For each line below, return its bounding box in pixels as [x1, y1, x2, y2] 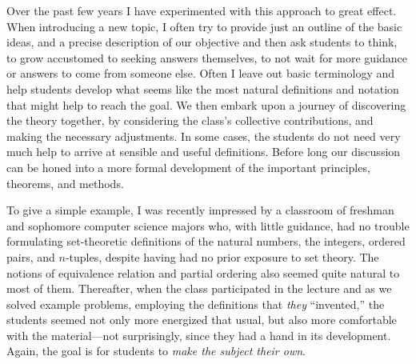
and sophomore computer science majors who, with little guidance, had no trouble [6, 217, 410, 234]
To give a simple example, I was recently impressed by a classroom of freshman [6, 202, 394, 218]
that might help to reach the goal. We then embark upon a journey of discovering [6, 96, 406, 113]
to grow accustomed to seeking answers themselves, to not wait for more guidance [6, 49, 408, 66]
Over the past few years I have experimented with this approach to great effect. [6, 2, 397, 18]
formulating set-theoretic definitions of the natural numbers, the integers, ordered [6, 233, 406, 250]
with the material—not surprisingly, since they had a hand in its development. [6, 326, 391, 343]
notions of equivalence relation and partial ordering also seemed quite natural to [6, 264, 400, 281]
